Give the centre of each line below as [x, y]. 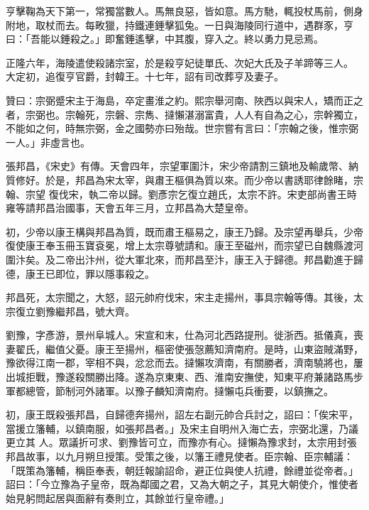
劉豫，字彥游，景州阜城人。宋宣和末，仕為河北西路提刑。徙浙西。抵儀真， [180, 335]
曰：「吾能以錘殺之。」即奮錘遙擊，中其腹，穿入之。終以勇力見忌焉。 [165, 39]
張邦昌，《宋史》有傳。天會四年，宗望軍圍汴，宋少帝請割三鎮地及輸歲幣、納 [182, 166]
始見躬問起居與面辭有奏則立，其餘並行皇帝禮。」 [117, 498]
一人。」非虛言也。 [48, 142]
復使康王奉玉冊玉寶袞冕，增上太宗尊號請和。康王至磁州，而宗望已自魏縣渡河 [184, 245]
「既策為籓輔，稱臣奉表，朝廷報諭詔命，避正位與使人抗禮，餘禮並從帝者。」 [182, 470]
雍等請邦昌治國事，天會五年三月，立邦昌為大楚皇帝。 [130, 208]
